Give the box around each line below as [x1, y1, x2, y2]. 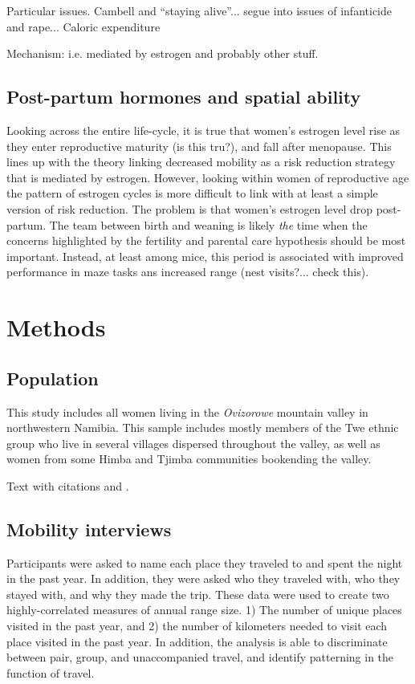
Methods [6, 311, 106, 344]
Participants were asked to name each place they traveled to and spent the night [6, 554, 403, 571]
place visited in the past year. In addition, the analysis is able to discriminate [6, 633, 388, 649]
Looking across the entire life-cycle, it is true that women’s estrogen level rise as [6, 121, 401, 138]
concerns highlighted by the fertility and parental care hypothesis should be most [6, 232, 406, 249]
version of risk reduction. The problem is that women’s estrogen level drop [6, 200, 372, 217]
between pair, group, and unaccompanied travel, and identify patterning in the [6, 649, 394, 666]
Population [6, 365, 99, 390]
